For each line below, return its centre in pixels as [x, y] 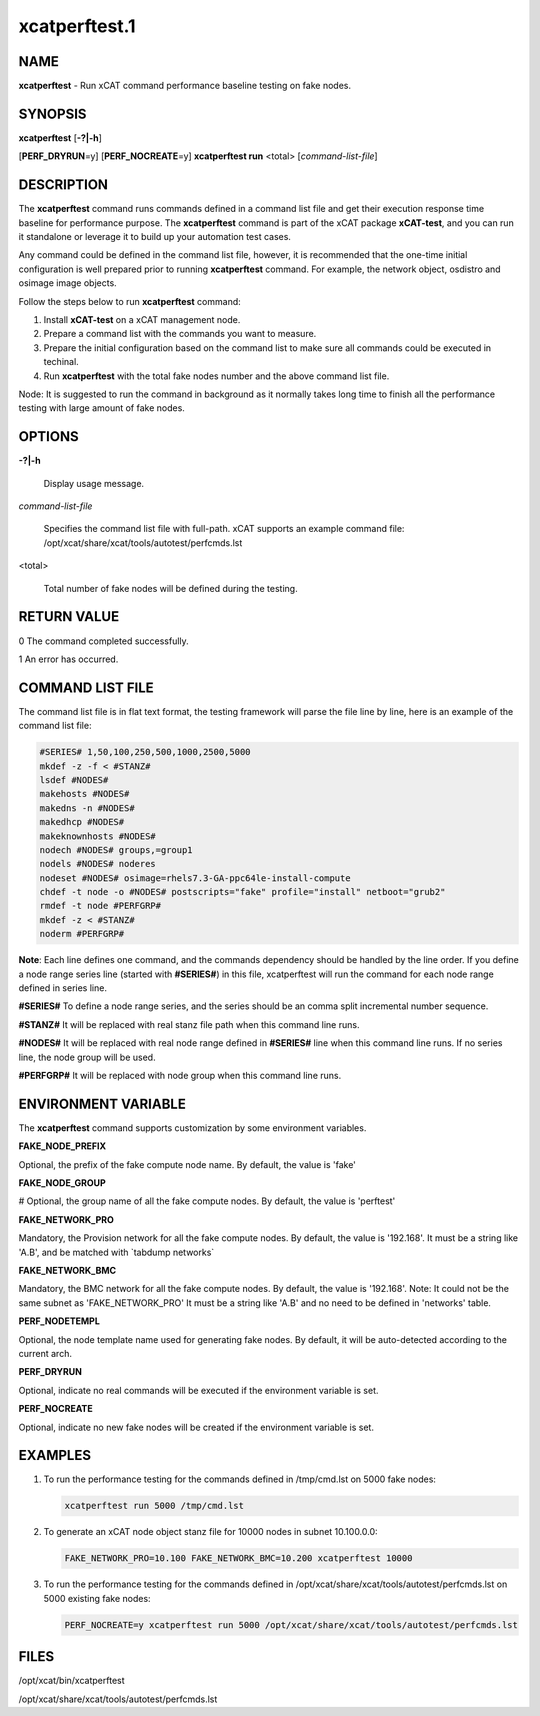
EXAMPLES [55, 1455]
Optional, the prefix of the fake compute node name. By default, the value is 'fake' [187, 1164]
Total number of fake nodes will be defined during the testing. [171, 588]
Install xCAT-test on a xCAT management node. [142, 319]
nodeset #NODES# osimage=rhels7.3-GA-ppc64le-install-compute [195, 878]
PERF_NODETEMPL [59, 1321]
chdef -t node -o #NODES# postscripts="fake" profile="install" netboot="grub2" [242, 892]
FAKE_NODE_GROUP [62, 1183]
